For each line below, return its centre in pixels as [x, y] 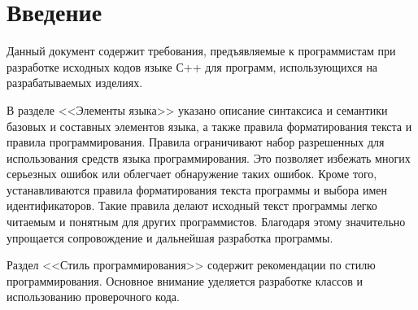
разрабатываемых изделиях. [75, 83]
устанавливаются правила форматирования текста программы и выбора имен [197, 189]
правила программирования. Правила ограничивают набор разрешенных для [196, 142]
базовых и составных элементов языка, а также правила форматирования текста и [209, 126]
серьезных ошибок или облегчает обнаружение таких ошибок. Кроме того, [192, 174]
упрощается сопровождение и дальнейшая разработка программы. [170, 237]
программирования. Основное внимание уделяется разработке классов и [185, 280]
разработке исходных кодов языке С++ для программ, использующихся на [192, 66]
